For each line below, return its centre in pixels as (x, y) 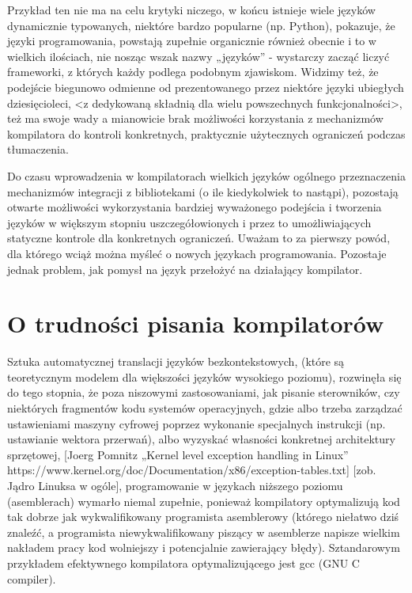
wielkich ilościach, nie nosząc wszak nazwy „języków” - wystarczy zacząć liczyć (198, 56)
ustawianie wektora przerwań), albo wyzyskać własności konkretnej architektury (201, 439)
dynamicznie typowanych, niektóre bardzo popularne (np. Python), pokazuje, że (201, 25)
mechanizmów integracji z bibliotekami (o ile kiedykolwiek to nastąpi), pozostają (203, 191)
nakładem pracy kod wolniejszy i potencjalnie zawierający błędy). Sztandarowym (204, 547)
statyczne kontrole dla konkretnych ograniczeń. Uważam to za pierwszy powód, (199, 238)
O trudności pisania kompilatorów (196, 323)
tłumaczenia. (38, 149)
